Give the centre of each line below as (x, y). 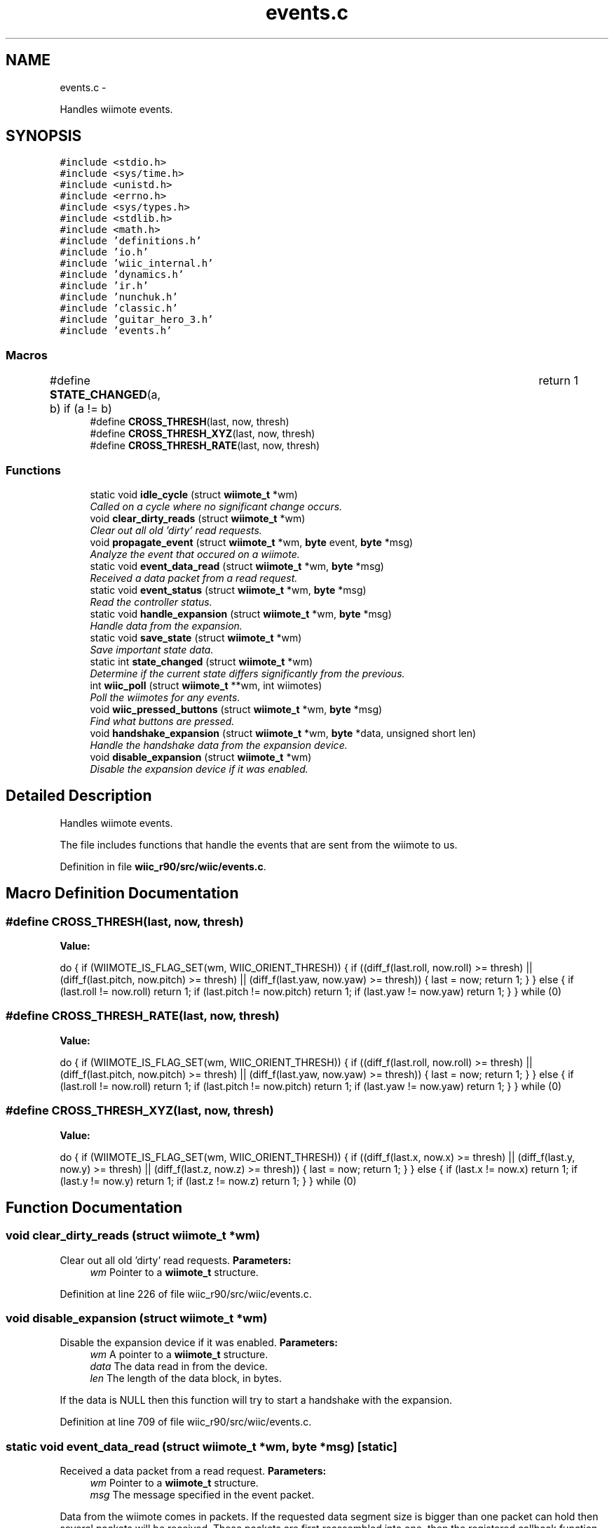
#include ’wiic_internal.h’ (137, 264)
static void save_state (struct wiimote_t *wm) (196, 637)
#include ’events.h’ (116, 331)
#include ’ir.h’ (104, 286)
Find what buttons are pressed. (162, 721)
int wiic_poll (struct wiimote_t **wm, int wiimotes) (206, 685)
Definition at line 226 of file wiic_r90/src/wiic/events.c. (186, 1294)
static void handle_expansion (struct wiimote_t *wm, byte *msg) (241, 613)
